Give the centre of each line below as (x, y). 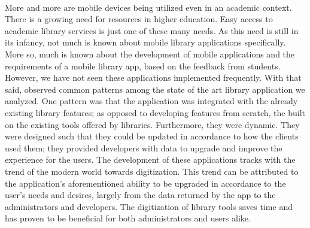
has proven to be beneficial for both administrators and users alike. (128, 218)
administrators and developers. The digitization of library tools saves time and (149, 206)
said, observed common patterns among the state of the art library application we (155, 89)
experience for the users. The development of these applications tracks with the (150, 159)
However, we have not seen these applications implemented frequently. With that (153, 77)
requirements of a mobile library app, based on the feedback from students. (143, 66)
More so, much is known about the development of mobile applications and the (150, 54)
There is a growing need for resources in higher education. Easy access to (139, 19)
